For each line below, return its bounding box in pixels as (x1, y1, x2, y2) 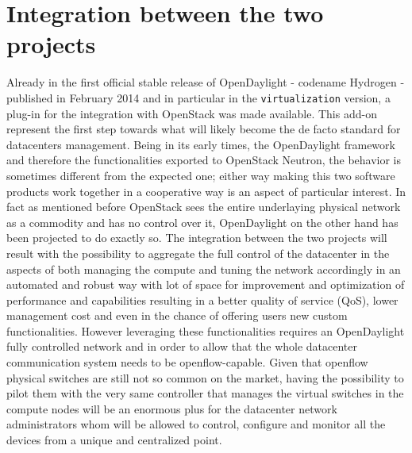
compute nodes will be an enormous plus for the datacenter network (6, 400, 337, 417)
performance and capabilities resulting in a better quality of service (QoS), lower (6, 291, 399, 308)
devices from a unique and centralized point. (6, 432, 222, 448)
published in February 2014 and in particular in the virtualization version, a (6, 89, 391, 106)
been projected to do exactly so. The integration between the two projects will (6, 229, 387, 246)
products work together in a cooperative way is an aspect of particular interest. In (6, 182, 406, 199)
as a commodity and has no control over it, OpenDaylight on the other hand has (6, 213, 399, 230)
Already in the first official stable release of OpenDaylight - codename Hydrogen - (6, 74, 405, 90)
